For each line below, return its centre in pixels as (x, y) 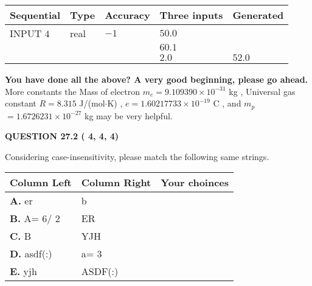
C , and (227, 103)
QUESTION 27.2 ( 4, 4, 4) (62, 136)
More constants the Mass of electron (73, 91)
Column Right (116, 183)
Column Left (41, 183)
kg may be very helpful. (128, 115)
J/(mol (92, 103)
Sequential (35, 15)
